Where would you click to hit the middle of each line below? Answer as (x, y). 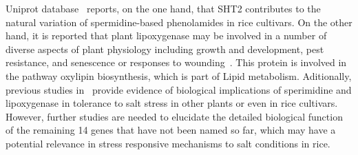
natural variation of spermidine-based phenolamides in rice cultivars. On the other (179, 22)
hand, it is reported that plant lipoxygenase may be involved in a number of (166, 35)
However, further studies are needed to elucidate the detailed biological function (174, 116)
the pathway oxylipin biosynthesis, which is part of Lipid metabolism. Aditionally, (179, 75)
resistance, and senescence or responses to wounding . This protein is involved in (176, 62)
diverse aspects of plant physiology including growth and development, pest (165, 49)
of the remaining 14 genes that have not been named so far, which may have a (171, 130)
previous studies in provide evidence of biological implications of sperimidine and (179, 89)
